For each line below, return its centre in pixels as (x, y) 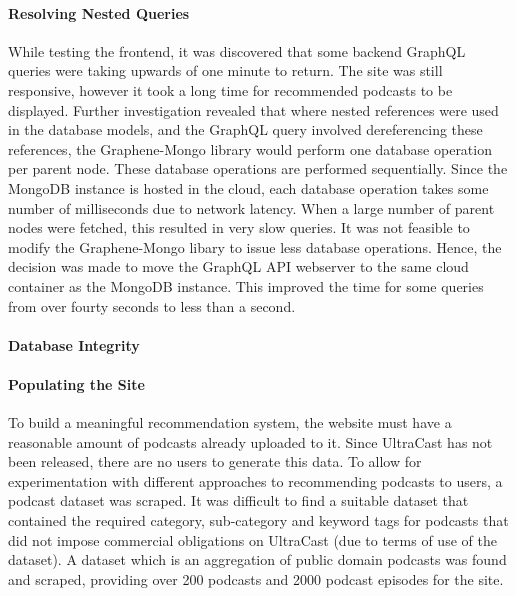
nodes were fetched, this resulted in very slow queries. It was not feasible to (239, 227)
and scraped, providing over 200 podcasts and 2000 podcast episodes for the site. (256, 578)
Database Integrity (74, 344)
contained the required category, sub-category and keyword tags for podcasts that (258, 520)
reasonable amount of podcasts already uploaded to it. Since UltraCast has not (250, 441)
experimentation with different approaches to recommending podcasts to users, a (255, 480)
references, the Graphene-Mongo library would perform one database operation (250, 148)
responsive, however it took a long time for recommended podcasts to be (230, 89)
